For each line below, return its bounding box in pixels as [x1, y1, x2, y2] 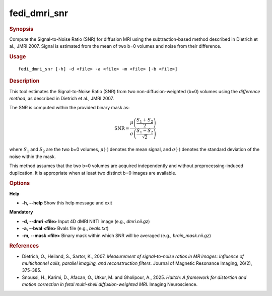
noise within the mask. [9, 154, 56, 160]
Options [9, 180, 30, 187]
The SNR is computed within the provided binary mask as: [9, 105, 130, 111]
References [9, 242, 39, 249]
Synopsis [9, 25, 34, 32]
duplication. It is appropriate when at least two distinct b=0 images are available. [9, 170, 176, 176]
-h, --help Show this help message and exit [22, 199, 113, 206]
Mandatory [9, 209, 33, 215]
